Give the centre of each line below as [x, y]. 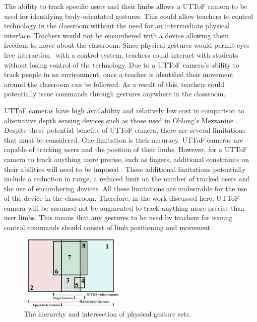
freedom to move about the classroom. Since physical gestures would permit [119, 45]
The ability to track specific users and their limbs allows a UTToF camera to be [126, 6]
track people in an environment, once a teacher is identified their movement [119, 74]
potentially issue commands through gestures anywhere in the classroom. [115, 94]
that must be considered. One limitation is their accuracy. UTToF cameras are [124, 139]
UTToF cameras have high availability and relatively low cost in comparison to [124, 110]
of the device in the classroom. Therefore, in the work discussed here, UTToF [122, 198]
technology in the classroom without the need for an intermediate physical [117, 26]
